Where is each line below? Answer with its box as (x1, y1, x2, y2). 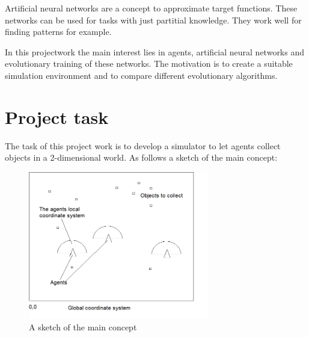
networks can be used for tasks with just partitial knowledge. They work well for (5, 13, 302, 26)
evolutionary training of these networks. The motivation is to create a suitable (5, 57, 293, 70)
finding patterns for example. (5, 25, 112, 38)
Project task (5, 104, 109, 129)
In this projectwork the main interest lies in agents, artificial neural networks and (5, 45, 305, 58)
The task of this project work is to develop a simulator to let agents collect (5, 139, 281, 152)
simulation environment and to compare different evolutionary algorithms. (5, 69, 278, 81)
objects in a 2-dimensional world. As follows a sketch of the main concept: (5, 151, 278, 164)
